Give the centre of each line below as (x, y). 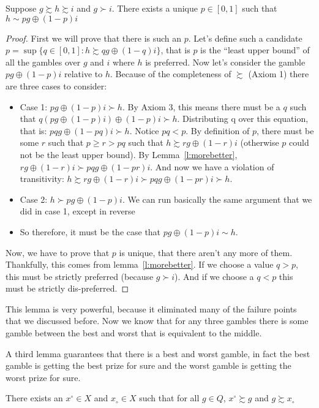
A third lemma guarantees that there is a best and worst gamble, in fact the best (158, 353)
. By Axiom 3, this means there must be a (201, 106)
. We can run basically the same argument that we (217, 199)
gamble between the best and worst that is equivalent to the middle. (134, 333)
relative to (84, 74)
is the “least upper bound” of (255, 50)
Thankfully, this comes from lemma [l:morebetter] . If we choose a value (140, 264)
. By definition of (218, 130)
